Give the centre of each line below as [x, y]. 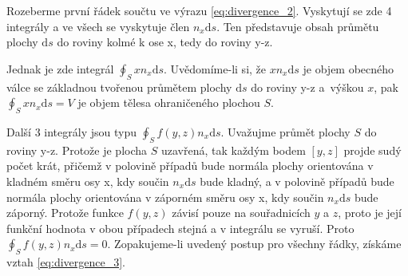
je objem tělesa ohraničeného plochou [169, 103]
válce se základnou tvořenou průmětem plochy [119, 87]
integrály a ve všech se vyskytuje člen [98, 26]
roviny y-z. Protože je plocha [77, 150]
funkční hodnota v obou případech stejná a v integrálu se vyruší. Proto [180, 228]
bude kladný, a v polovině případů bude [297, 181]
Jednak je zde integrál [60, 68]
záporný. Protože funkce [65, 213]
